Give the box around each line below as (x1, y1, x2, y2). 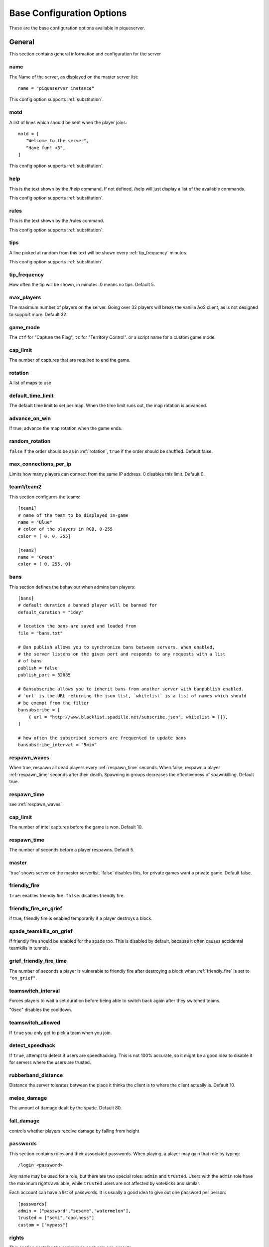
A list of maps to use (9, 380, 52, 386)
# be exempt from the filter (18, 700, 89, 706)
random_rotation (9, 438, 51, 445)
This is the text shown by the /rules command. (9, 217, 105, 224)
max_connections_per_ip (9, 460, 72, 467)
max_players (9, 294, 41, 301)
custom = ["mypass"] (18, 1222, 68, 1228)
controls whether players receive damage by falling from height (9, 1128, 139, 1134)
